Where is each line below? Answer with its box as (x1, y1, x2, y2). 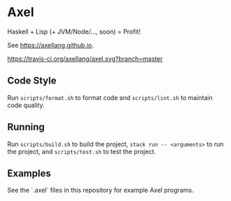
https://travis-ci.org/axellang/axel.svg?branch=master (7, 54, 163, 63)
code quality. (7, 101, 45, 109)
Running (7, 121, 45, 133)
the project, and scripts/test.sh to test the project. (7, 147, 156, 155)
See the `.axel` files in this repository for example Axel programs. (7, 186, 194, 195)
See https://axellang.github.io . (7, 41, 94, 49)
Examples (7, 167, 51, 179)
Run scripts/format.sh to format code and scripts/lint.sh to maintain (7, 93, 213, 102)
